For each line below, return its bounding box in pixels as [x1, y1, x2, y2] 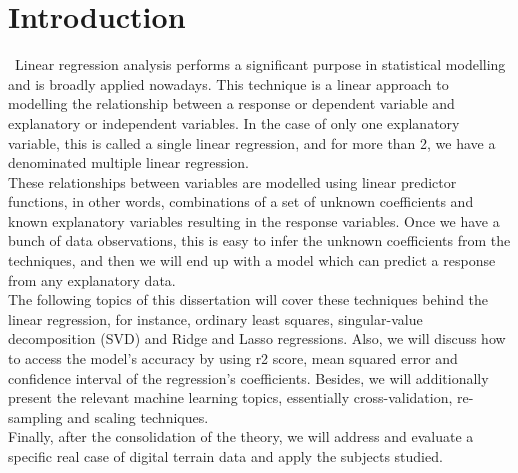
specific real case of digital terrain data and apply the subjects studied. [8, 446, 443, 466]
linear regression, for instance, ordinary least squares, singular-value [8, 308, 423, 329]
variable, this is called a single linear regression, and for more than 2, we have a [8, 132, 496, 153]
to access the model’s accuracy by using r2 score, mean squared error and [8, 348, 458, 369]
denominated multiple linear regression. [8, 152, 250, 173]
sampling [8, 406, 63, 427]
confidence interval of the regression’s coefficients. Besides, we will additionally [8, 367, 489, 388]
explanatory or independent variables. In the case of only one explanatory [8, 112, 460, 133]
